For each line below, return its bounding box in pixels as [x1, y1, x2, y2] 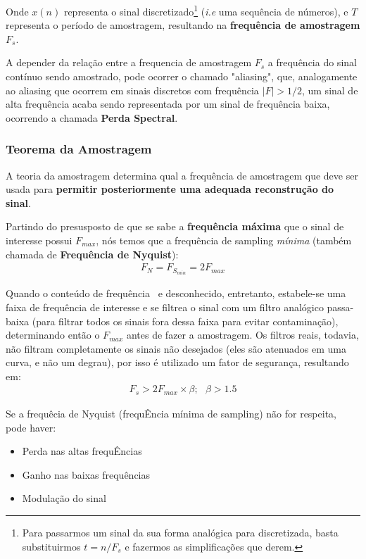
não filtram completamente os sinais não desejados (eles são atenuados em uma [6, 341, 346, 356]
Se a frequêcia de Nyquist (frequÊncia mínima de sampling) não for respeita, [6, 406, 336, 420]
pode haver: [6, 420, 56, 434]
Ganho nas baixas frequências [22, 467, 151, 482]
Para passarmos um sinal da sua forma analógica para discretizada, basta [22, 525, 339, 539]
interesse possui [6, 233, 72, 247]
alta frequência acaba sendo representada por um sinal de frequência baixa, [6, 96, 330, 111]
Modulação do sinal [22, 491, 106, 505]
